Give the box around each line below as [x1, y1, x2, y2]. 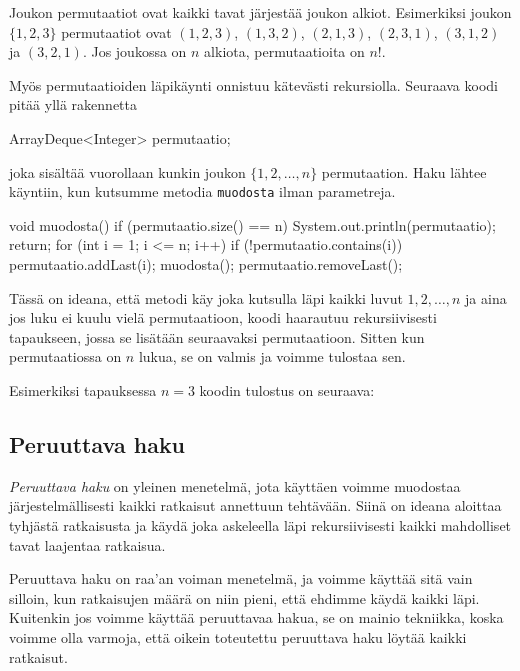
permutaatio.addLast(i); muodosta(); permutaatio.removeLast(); [9, 254, 403, 274]
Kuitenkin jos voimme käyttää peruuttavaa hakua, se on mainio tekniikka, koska [9, 607, 504, 628]
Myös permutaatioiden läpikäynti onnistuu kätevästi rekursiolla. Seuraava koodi [9, 74, 498, 95]
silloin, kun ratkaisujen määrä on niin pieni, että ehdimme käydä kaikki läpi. [9, 587, 480, 608]
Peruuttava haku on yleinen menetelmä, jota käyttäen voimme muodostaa [9, 475, 461, 496]
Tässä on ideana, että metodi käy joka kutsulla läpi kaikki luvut [9, 287, 403, 308]
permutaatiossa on [9, 346, 122, 367]
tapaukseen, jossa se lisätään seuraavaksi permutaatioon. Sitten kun [9, 326, 425, 347]
